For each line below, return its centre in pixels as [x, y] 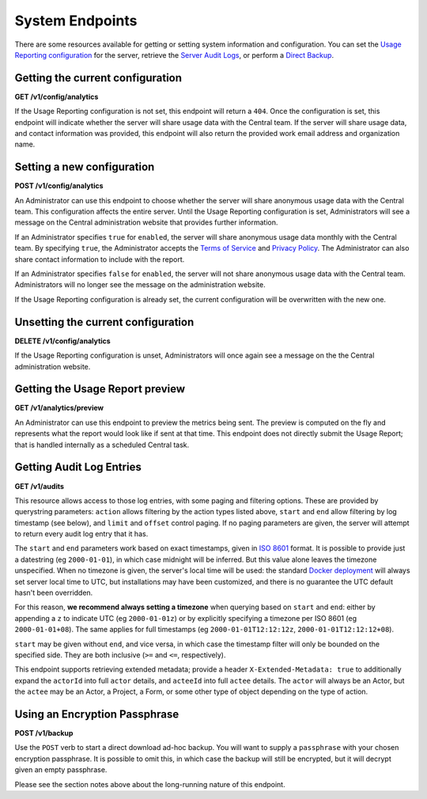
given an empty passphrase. [61, 770]
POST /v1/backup [44, 733]
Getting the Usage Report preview [100, 389]
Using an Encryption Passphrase [97, 714]
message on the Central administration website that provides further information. [146, 222]
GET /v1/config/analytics [57, 97]
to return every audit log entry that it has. [81, 534]
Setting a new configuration [85, 167]
